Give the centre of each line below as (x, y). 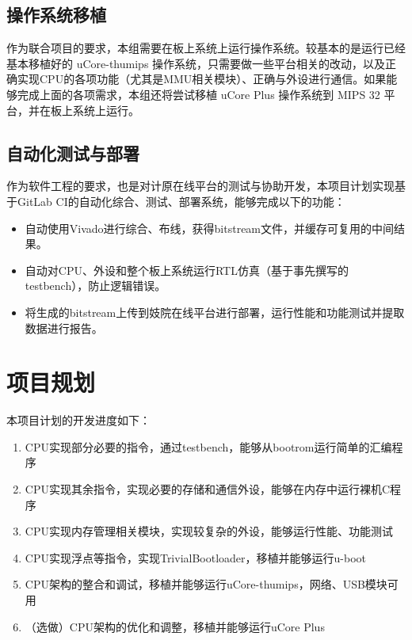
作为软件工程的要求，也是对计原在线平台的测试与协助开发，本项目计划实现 (200, 186)
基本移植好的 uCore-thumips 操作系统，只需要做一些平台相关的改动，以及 (196, 63)
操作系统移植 (56, 15)
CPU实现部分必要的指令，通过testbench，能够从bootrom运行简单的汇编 (208, 446)
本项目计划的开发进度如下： (78, 420)
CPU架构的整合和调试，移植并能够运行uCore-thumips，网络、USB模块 (206, 584)
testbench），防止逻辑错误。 (95, 286)
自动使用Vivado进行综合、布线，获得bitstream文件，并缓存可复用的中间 (210, 228)
